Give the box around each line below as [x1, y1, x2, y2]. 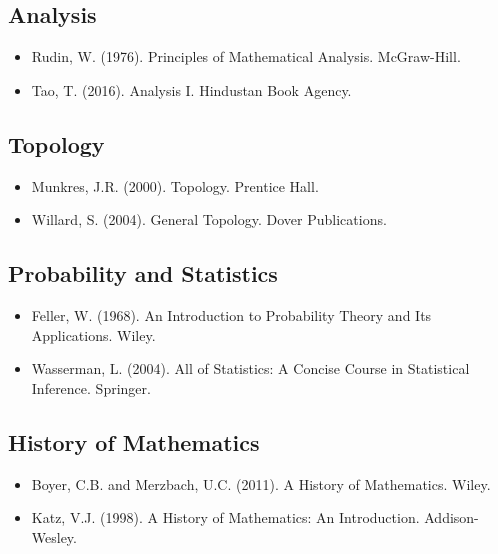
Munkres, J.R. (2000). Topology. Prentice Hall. [31, 175, 319, 196]
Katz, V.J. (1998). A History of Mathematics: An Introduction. [31, 507, 420, 528]
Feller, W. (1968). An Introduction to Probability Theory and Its [31, 304, 432, 325]
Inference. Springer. [31, 377, 151, 398]
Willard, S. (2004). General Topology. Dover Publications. [31, 209, 387, 230]
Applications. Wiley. [31, 324, 156, 345]
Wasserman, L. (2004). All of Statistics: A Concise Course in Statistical [31, 358, 470, 379]
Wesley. [31, 526, 77, 547]
